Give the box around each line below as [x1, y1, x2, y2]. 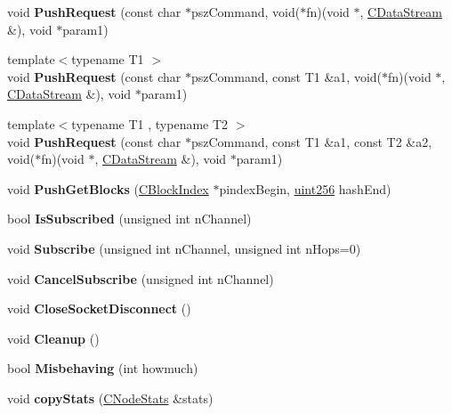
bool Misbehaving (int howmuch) [7, 359, 198, 377]
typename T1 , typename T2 [71, 114, 229, 133]
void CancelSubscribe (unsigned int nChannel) [7, 269, 274, 288]
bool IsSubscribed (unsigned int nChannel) [7, 209, 252, 228]
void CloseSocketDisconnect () [7, 299, 191, 318]
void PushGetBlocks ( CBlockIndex [7, 179, 209, 198]
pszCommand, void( [191, 3, 301, 20]
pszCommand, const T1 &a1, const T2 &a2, [191, 132, 432, 150]
